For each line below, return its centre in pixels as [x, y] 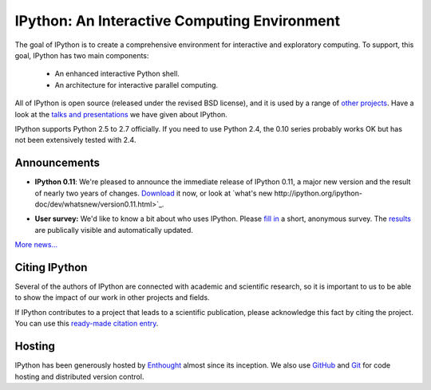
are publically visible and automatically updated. [114, 230]
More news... [36, 245]
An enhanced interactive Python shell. [117, 74]
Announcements [57, 163]
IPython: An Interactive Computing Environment [178, 21]
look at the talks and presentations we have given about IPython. [121, 114]
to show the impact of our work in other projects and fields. [113, 297]
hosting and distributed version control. [79, 376]
